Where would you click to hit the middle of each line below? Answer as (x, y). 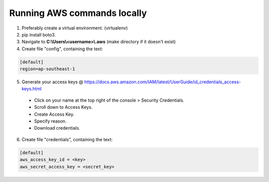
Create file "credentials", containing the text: (67, 139)
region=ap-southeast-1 (47, 69)
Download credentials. (57, 128)
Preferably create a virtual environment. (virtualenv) (75, 28)
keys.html (32, 89)
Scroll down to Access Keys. (63, 107)
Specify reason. (50, 121)
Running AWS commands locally (78, 13)
